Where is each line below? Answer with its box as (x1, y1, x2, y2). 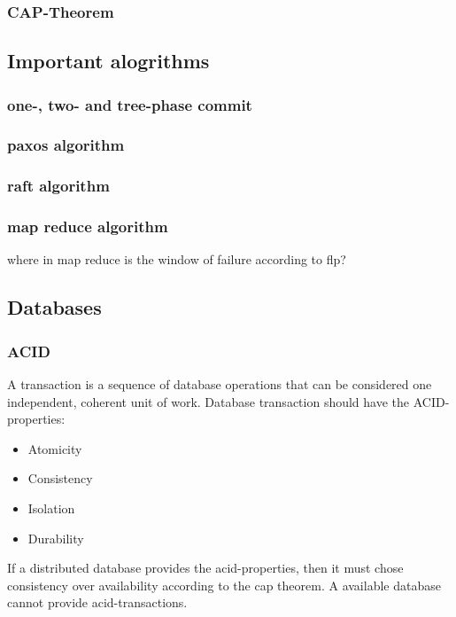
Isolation (27, 498, 75, 517)
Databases (7, 293, 102, 321)
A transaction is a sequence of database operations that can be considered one (7, 374, 432, 393)
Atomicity (27, 439, 82, 457)
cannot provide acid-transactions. (7, 593, 188, 612)
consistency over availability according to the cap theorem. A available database (7, 575, 441, 594)
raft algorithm (7, 175, 110, 197)
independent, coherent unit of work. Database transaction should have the (7, 392, 410, 410)
